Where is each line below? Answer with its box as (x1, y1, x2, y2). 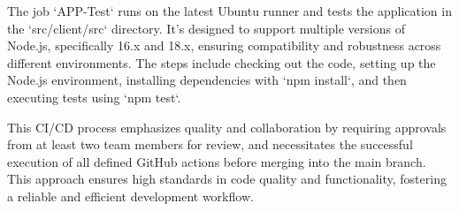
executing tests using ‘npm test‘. (7, 87, 181, 106)
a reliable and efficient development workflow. (7, 186, 254, 205)
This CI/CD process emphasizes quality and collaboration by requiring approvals (7, 117, 447, 136)
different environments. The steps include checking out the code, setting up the (7, 53, 436, 72)
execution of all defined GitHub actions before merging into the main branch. (7, 152, 426, 170)
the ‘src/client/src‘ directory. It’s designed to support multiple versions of (7, 19, 405, 37)
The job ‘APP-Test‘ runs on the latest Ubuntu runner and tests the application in (7, 2, 452, 19)
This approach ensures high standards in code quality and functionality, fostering (7, 170, 447, 188)
